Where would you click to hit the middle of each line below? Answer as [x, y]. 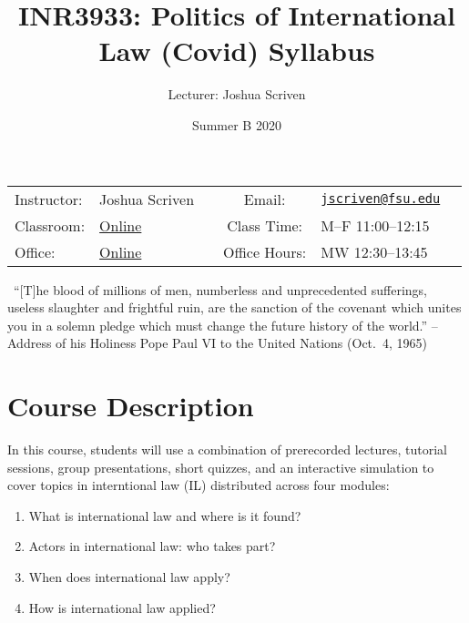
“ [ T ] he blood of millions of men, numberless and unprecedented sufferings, [220, 289]
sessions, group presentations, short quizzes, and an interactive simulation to [221, 467]
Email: [265, 199]
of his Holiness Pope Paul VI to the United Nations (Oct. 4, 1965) [241, 343]
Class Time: [265, 225]
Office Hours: [265, 251]
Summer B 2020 [237, 124]
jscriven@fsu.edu [381, 199]
